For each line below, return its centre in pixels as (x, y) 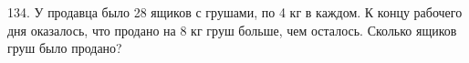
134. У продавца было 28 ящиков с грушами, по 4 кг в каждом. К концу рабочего (235, 12)
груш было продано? (65, 48)
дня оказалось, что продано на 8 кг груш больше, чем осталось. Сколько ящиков (232, 30)
